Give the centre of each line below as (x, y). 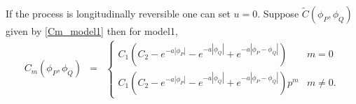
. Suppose (278, 13)
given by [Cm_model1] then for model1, (92, 31)
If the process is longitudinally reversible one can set (118, 13)
